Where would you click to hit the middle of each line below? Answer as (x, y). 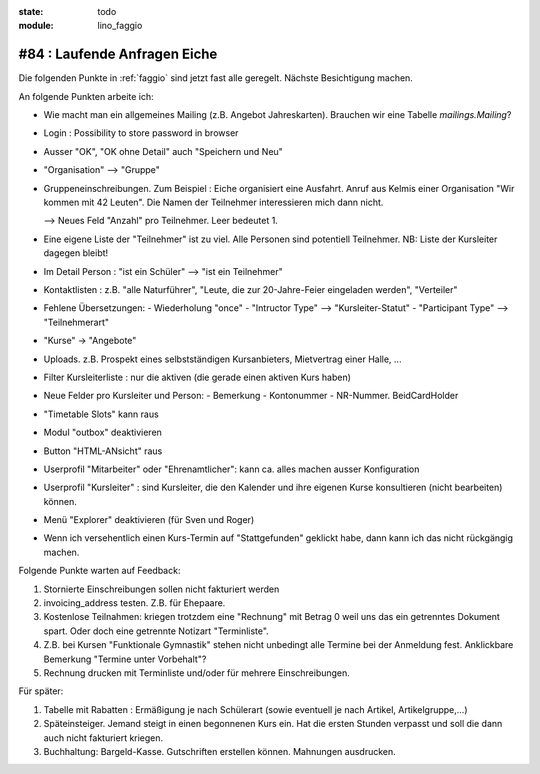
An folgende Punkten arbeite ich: (86, 96)
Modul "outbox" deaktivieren (102, 432)
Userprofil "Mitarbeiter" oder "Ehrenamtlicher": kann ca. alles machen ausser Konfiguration (231, 469)
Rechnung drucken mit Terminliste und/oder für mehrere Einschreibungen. (196, 672)
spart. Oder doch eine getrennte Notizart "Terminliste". (156, 631)
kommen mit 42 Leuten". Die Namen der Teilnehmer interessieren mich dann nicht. (213, 202)
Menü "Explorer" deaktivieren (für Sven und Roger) (149, 520)
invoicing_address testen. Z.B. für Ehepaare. (134, 603)
